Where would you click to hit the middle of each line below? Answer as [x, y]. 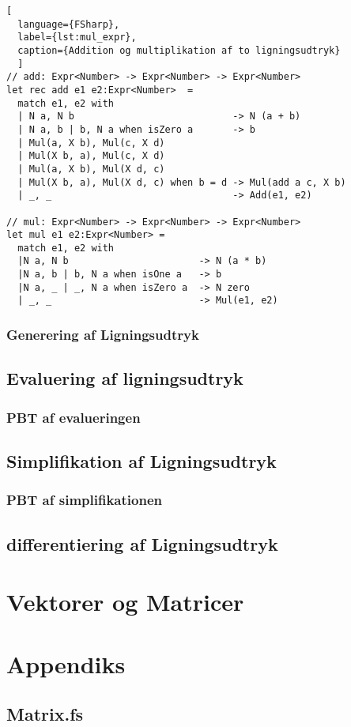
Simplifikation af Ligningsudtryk [142, 460]
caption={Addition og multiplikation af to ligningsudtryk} [179, 50]
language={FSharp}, [69, 24]
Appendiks [66, 663]
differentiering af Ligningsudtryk [142, 543]
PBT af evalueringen [74, 417]
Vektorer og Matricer [125, 602]
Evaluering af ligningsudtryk [125, 378]
